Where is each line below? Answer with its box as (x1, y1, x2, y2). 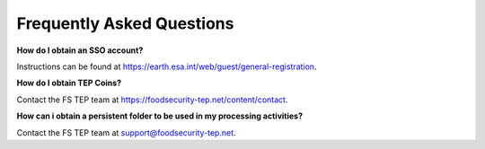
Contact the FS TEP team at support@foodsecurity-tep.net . (16, 127, 237, 138)
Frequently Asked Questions (16, 13, 234, 33)
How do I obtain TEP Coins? (16, 77, 121, 89)
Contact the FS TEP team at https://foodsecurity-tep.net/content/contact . (16, 94, 288, 105)
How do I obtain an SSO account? (16, 45, 144, 56)
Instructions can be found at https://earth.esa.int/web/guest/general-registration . (16, 61, 317, 72)
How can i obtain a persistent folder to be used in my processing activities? (16, 110, 304, 121)
